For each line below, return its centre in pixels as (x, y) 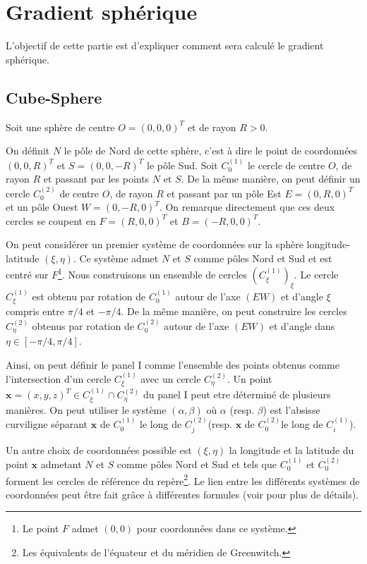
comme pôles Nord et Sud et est (263, 258)
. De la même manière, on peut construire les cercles (234, 311)
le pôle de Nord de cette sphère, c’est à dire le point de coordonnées (211, 151)
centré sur (27, 275)
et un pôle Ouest (42, 207)
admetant (61, 464)
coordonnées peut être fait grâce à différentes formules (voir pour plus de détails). (182, 494)
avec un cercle (171, 379)
